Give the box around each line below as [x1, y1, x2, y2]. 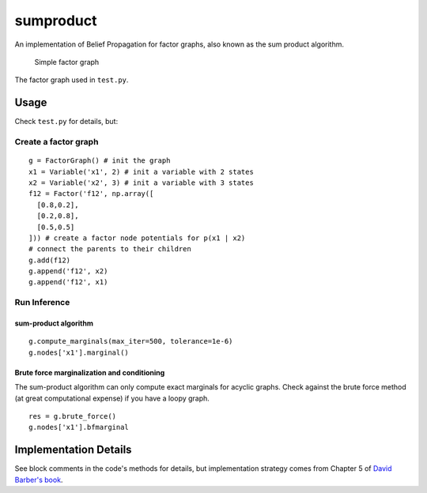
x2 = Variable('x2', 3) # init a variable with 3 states [28, 178, 255, 187]
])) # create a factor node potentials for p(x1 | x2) [28, 233, 246, 243]
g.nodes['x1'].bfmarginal [28, 423, 130, 432]
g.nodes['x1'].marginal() [28, 348, 130, 357]
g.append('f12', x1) [28, 277, 108, 287]
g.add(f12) [28, 255, 71, 265]
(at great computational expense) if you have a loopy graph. [14, 393, 210, 403]
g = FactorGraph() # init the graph [28, 156, 171, 165]
